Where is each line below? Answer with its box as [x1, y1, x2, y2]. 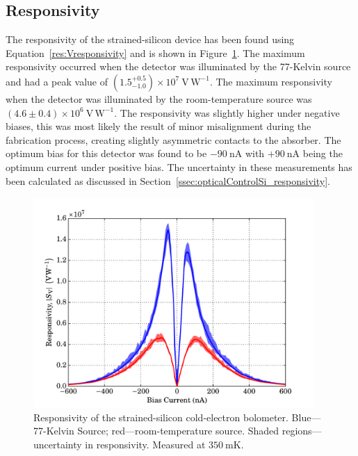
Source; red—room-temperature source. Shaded [77, 423, 279, 438]
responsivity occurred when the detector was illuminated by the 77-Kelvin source [6, 59, 351, 74]
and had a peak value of [6, 74, 108, 88]
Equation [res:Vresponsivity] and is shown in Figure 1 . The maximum [6, 45, 305, 60]
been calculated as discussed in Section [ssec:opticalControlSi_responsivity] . [6, 173, 331, 188]
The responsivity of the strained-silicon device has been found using [6, 32, 295, 47]
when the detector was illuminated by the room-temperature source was [6, 91, 312, 106]
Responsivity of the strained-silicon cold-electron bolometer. [33, 409, 288, 424]
